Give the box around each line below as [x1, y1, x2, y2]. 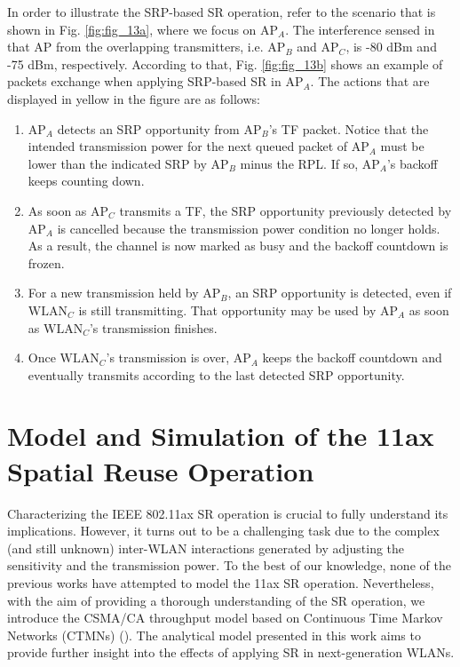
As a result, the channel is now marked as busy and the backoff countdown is [28, 236, 448, 255]
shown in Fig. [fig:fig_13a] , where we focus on [7, 20, 257, 38]
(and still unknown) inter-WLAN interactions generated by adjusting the [7, 538, 405, 557]
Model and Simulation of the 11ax [7, 417, 434, 454]
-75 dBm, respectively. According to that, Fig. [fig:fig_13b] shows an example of [7, 54, 443, 73]
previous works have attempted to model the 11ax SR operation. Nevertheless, [7, 573, 434, 592]
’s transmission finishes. [89, 318, 218, 337]
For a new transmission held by [28, 283, 199, 302]
